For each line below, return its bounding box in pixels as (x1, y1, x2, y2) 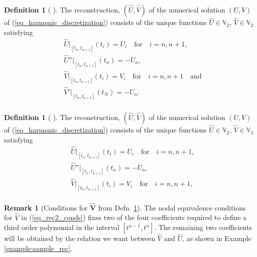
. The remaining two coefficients (154, 222, 252, 232)
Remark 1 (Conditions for (4, 202, 87, 212)
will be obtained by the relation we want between (4, 233, 155, 243)
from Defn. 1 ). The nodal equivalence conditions (98, 202, 246, 212)
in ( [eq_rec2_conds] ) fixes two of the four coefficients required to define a (21, 212, 247, 222)
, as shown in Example (182, 233, 251, 243)
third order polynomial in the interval (4, 222, 119, 232)
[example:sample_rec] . (4, 243, 72, 253)
